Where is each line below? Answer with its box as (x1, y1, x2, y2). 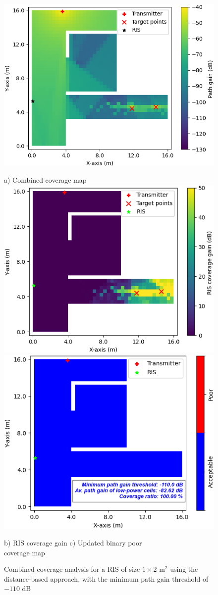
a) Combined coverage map (4, 174, 87, 185)
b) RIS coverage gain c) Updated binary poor (4, 538, 142, 548)
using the (170, 564, 198, 574)
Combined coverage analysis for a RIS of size (4, 564, 140, 574)
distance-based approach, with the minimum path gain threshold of (4, 573, 209, 584)
